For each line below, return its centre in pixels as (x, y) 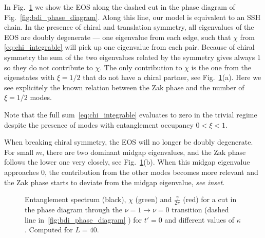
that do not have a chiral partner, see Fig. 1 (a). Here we (172, 77)
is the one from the (221, 67)
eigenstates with (30, 77)
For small (19, 152)
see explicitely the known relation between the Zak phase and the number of (124, 87)
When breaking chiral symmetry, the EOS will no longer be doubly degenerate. (129, 142)
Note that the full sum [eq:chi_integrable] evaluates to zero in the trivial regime (131, 114)
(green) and (154, 199)
